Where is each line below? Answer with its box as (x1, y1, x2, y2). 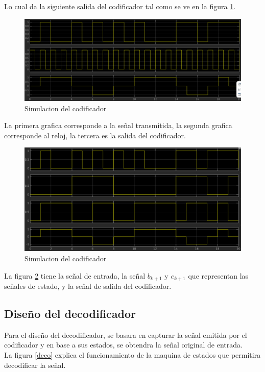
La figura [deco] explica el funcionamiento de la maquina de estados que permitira (4, 349, 261, 360)
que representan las (188, 270, 249, 281)
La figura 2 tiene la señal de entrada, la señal (4, 270, 146, 281)
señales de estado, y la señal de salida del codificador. (4, 280, 172, 291)
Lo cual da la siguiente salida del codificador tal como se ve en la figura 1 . (4, 1, 236, 11)
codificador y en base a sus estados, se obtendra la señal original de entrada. (4, 339, 243, 350)
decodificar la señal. (4, 359, 66, 370)
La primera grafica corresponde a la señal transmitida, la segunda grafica (4, 120, 232, 131)
